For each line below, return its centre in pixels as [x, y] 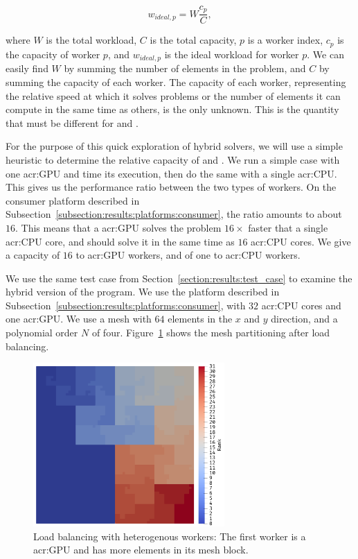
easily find [27, 68]
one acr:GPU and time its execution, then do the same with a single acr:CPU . [171, 173]
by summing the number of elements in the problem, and [185, 68]
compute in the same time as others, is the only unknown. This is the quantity [172, 109]
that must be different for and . [72, 122]
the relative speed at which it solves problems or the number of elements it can [173, 95]
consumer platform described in [73, 200]
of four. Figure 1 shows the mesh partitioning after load [211, 333]
